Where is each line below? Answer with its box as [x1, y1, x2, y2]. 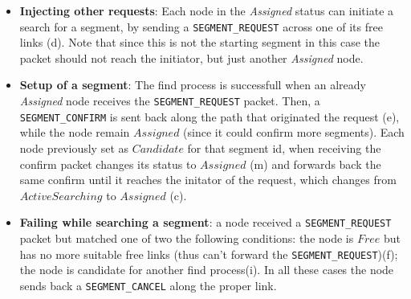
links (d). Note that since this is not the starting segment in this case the [19, 34, 380, 51]
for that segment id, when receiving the [187, 139, 381, 156]
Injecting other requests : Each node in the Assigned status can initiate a [19, 2, 394, 18]
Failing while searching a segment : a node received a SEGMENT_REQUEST [19, 214, 392, 231]
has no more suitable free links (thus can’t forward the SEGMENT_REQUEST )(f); [19, 245, 398, 262]
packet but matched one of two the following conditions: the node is [19, 229, 354, 246]
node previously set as [19, 139, 129, 156]
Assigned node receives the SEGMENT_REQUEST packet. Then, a [19, 92, 320, 109]
